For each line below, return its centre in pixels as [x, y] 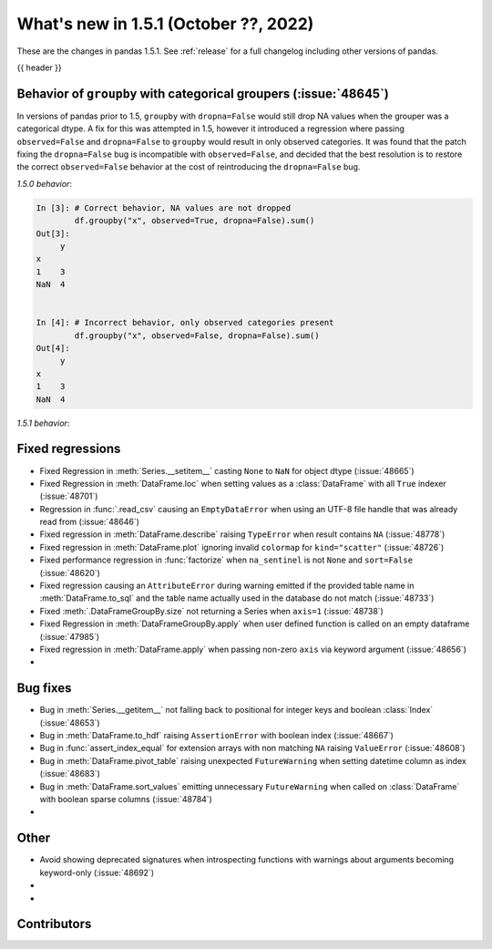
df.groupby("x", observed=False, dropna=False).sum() [197, 335]
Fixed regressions [69, 449]
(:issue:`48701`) [69, 496]
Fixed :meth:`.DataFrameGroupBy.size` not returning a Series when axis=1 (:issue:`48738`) [212, 611]
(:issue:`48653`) [70, 722]
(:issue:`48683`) [70, 774]
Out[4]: [53, 348]
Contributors [54, 924]
